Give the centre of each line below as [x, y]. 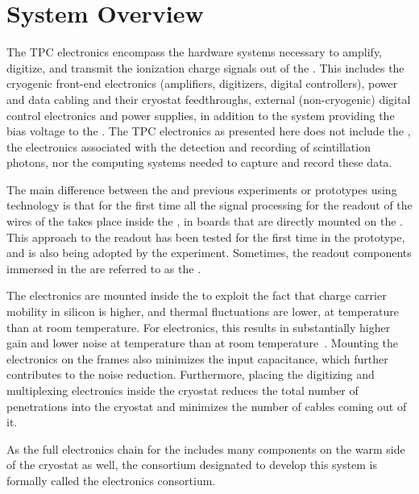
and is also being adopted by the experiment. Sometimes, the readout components [209, 253]
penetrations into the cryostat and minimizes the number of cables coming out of [207, 406]
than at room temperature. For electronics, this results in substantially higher [199, 327]
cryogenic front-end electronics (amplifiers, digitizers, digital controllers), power [202, 83]
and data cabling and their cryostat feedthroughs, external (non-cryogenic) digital [209, 99]
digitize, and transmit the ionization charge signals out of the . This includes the [205, 67]
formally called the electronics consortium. [111, 480]
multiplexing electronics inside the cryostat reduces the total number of [183, 390]
